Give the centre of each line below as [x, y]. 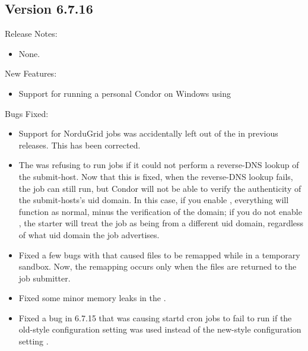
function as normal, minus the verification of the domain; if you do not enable [160, 211]
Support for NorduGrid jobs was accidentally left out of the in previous [148, 133]
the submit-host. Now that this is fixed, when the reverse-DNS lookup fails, [156, 176]
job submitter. [45, 278]
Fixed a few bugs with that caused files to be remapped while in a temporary [159, 254]
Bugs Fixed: [27, 113]
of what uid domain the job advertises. [89, 234]
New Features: [31, 73]
